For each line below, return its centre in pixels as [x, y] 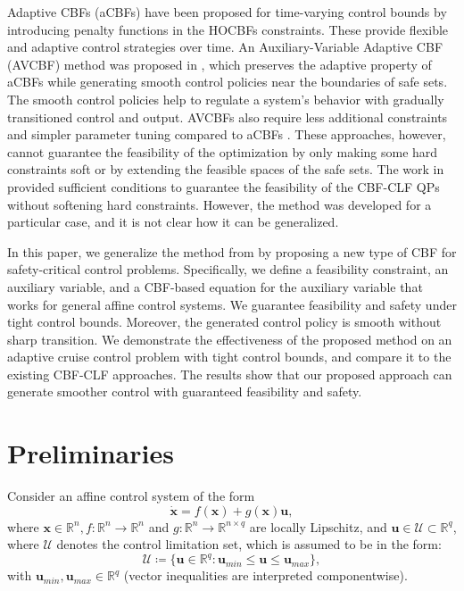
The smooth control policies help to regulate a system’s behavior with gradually [226, 99]
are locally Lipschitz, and [318, 526]
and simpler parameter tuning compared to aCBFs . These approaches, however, [227, 134]
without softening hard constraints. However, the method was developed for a [220, 204]
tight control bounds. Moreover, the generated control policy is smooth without [224, 322]
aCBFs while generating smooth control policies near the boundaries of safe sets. [228, 82]
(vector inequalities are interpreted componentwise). [265, 575]
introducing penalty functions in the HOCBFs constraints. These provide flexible [228, 29]
